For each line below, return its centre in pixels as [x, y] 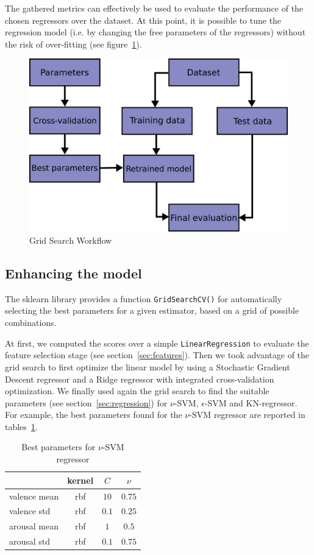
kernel [80, 480]
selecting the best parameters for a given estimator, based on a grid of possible [152, 310]
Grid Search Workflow [71, 240]
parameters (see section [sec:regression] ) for [86, 402]
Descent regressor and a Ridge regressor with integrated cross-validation [140, 379]
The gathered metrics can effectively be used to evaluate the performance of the [154, 8]
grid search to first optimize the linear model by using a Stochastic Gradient [148, 366]
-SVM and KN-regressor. [251, 402]
